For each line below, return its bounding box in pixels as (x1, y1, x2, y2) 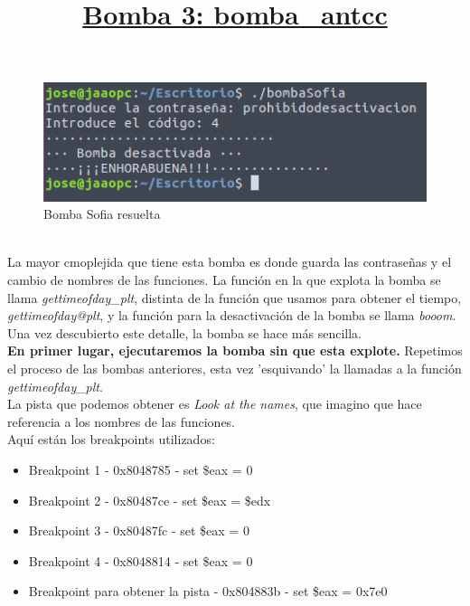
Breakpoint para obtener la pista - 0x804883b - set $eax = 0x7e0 (28, 582, 388, 601)
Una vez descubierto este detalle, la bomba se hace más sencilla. (7, 323, 362, 342)
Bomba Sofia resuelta (43, 204, 161, 223)
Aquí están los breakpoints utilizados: (7, 430, 215, 449)
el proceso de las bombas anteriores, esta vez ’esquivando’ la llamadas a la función (7, 359, 462, 377)
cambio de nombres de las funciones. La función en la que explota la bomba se (7, 270, 441, 289)
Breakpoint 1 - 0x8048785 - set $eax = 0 (28, 459, 253, 478)
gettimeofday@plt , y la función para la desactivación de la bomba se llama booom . (7, 306, 456, 325)
